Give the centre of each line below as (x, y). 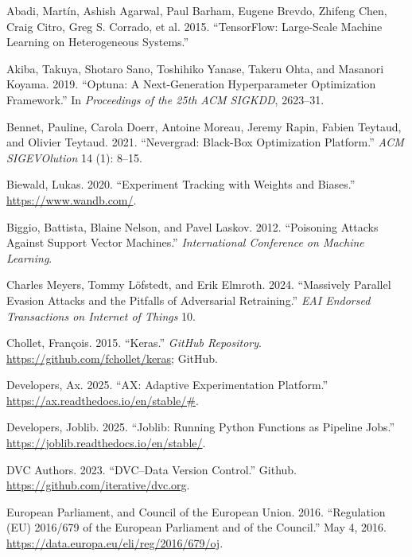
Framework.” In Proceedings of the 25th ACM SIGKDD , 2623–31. (165, 99)
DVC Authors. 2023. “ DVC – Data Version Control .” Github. (152, 469)
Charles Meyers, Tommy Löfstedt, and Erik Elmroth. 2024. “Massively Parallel (199, 284)
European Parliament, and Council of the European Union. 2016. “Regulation (196, 511)
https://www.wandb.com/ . (72, 199)
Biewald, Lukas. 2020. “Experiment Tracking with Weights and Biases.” (181, 184)
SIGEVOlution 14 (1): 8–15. (74, 157)
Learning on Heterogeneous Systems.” (98, 42)
